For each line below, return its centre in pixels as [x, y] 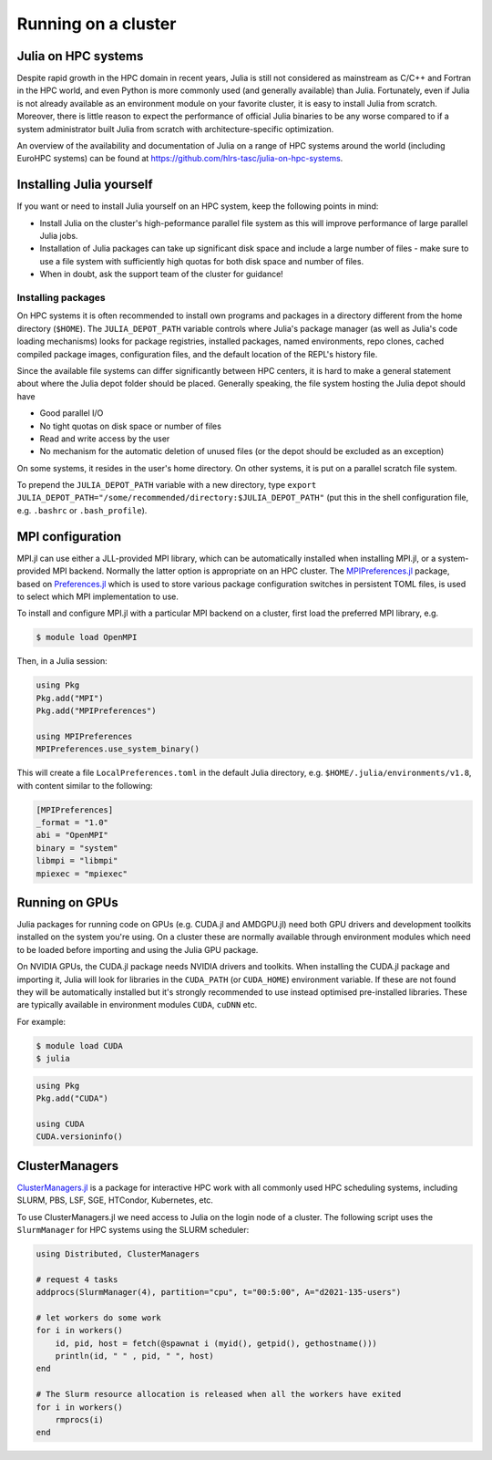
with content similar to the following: [85, 785]
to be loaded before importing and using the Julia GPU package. [138, 949]
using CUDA [60, 1123]
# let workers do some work [98, 1317]
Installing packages [61, 298]
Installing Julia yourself [85, 185]
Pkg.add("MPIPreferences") [96, 711]
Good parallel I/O [72, 413]
